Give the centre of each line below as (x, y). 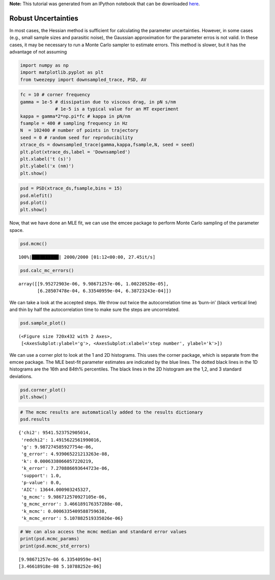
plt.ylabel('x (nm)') (47, 166)
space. (17, 230)
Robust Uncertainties (44, 18)
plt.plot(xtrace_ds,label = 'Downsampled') (75, 152)
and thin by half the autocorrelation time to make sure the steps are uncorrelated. (95, 309)
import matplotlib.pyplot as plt (62, 72)
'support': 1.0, (41, 476)
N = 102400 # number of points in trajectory (79, 130)
